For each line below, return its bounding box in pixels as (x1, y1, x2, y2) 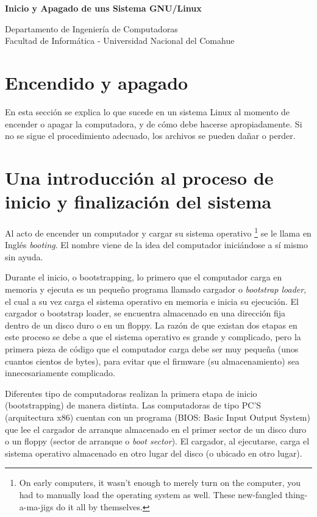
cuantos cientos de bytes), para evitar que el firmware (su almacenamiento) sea (5, 354, 300, 367)
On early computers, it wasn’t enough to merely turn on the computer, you (19, 476, 301, 489)
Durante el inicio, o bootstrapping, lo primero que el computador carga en (5, 271, 282, 283)
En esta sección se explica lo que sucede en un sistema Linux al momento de (5, 105, 290, 118)
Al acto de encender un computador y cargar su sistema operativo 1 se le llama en (5, 225, 312, 239)
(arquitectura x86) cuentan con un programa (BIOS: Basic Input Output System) (5, 410, 310, 423)
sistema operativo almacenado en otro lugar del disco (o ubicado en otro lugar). (5, 446, 302, 459)
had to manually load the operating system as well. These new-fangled (19, 488, 283, 501)
